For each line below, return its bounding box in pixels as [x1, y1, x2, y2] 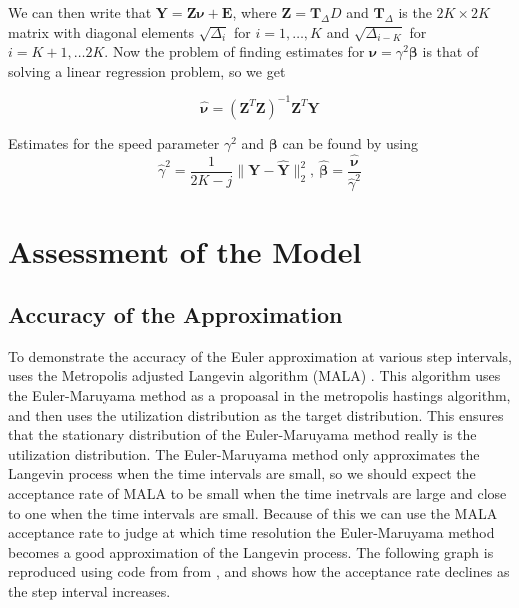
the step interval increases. [8, 581, 171, 602]
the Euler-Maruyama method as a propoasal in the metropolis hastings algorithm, [8, 385, 511, 406]
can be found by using [282, 132, 418, 153]
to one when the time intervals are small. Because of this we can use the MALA [8, 502, 498, 523]
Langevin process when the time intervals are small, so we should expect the [8, 463, 476, 484]
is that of [422, 41, 479, 62]
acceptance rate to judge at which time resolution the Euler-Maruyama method [8, 522, 495, 543]
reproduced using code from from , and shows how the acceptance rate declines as [8, 561, 510, 582]
